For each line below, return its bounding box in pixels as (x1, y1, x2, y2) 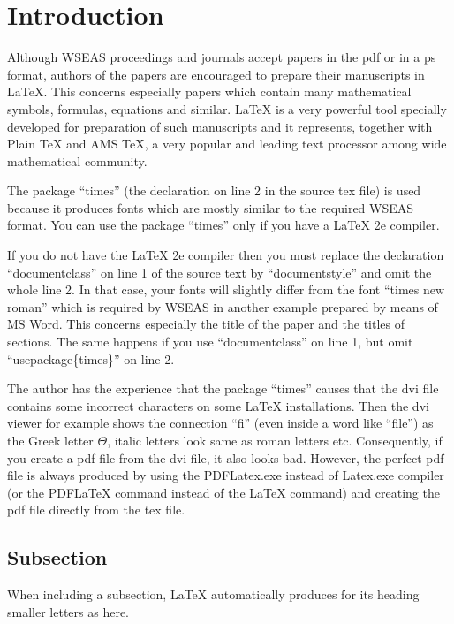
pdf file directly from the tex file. (7, 500, 185, 519)
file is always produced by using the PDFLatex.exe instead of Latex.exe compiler (7, 466, 444, 484)
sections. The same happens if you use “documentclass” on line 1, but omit (7, 332, 413, 351)
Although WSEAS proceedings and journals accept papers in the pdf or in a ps (7, 48, 436, 66)
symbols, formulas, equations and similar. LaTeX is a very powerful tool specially (7, 99, 447, 118)
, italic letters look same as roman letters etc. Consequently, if (107, 431, 443, 449)
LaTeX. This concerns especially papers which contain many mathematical (7, 82, 412, 101)
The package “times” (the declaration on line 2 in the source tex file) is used (7, 181, 421, 200)
